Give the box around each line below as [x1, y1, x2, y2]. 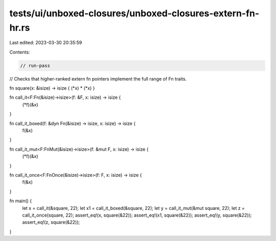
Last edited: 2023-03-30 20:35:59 [9, 40, 82, 46]
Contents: [9, 49, 30, 55]
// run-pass [20, 63, 51, 68]
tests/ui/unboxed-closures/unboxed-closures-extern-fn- [9, 8, 260, 19]
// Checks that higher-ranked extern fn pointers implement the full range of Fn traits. [9, 75, 187, 82]
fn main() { [9, 198, 32, 204]
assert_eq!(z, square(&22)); [22, 219, 80, 225]
